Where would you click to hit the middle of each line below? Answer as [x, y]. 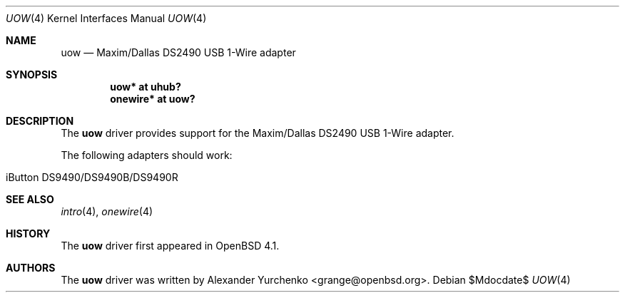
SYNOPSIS [32, 74]
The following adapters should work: [147, 155]
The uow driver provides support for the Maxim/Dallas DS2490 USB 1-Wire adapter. [258, 133]
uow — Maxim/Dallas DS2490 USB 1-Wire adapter [178, 52]
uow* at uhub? [146, 87]
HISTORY [28, 233]
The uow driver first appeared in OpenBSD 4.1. [170, 246]
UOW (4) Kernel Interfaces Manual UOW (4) [106, 18]
